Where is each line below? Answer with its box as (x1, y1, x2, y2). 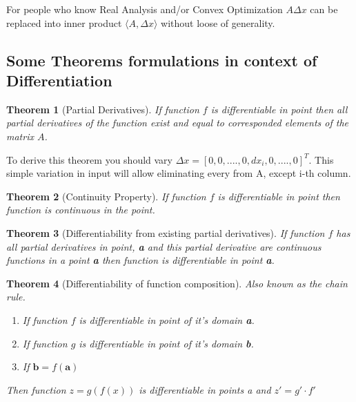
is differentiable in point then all (210, 102, 348, 116)
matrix (6, 128, 34, 143)
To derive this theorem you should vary (6, 152, 172, 166)
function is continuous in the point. (6, 202, 155, 217)
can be (310, 2, 338, 16)
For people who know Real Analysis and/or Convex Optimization (6, 2, 283, 16)
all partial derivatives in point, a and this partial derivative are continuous (6, 239, 322, 253)
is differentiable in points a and (139, 382, 271, 396)
